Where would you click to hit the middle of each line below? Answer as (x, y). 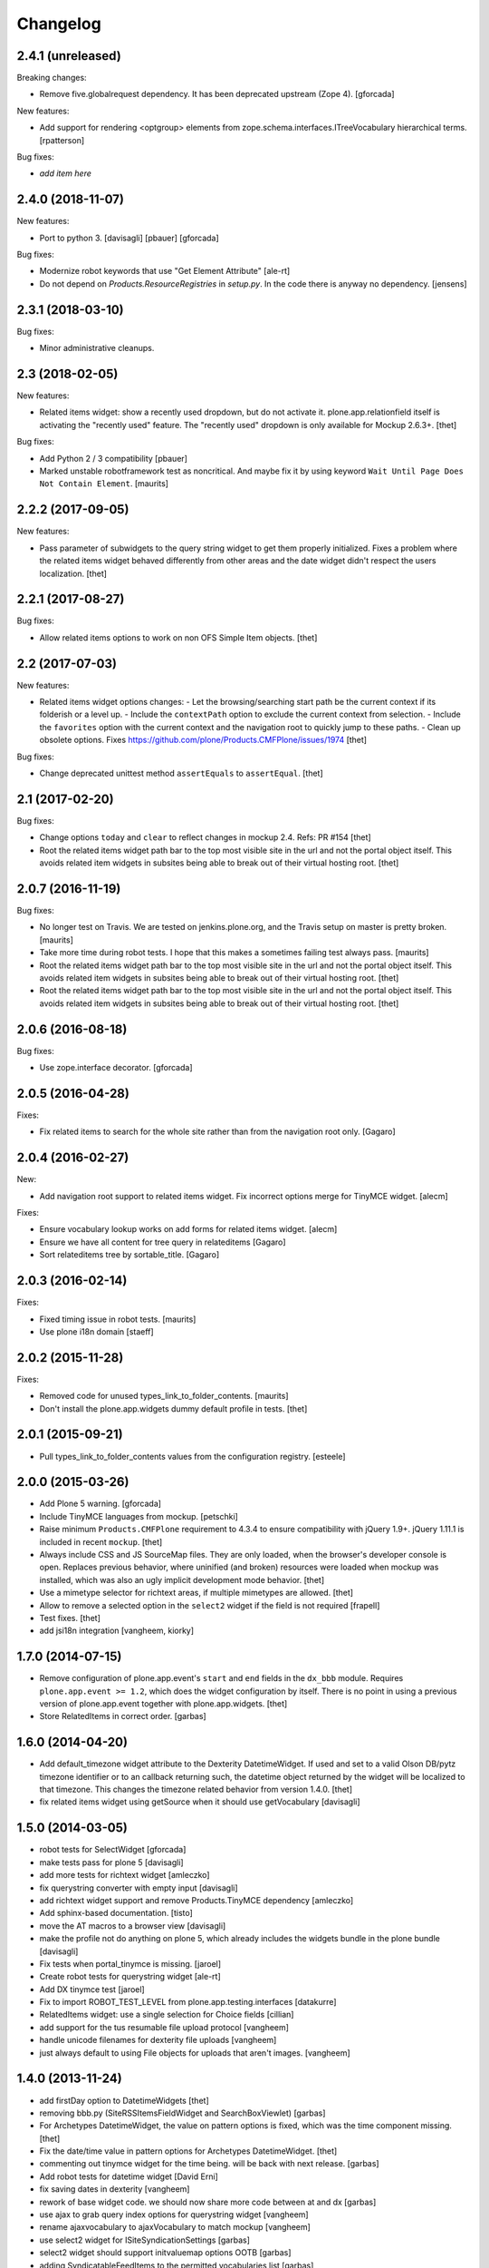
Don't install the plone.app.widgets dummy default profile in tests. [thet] (173, 1408)
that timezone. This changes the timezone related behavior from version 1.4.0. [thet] (196, 1789)
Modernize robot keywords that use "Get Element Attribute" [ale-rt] (165, 271)
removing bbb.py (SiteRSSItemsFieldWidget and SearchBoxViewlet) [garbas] (182, 2113)
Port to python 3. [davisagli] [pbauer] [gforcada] (129, 238)
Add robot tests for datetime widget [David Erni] (129, 2176)
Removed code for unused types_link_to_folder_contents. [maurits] (164, 1396)
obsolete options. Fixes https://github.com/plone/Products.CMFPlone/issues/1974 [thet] (203, 740)
